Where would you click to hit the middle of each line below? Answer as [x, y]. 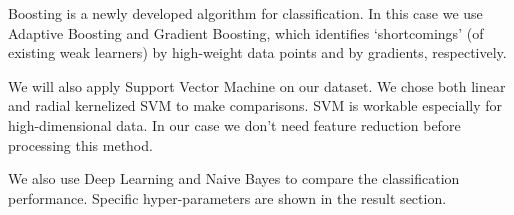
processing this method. [80, 144]
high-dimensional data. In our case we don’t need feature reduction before [234, 124]
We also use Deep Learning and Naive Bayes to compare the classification [234, 178]
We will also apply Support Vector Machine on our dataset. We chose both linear [257, 85]
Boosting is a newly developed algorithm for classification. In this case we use [245, 13]
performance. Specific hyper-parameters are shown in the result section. [227, 197]
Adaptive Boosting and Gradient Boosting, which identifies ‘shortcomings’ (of [246, 32]
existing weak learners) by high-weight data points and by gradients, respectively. [257, 52]
